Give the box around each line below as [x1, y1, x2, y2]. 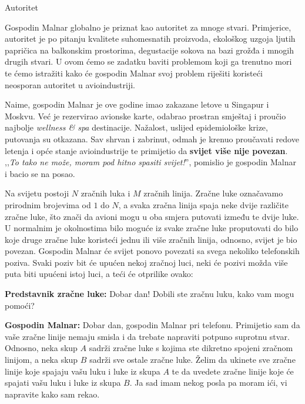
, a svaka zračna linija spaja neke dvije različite [118, 198, 289, 211]
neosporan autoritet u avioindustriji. [5, 78, 135, 91]
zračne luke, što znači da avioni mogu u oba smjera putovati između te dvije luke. [5, 210, 299, 222]
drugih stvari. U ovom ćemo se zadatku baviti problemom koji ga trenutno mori [5, 55, 292, 68]
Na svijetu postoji [5, 187, 69, 199]
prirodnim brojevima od [5, 198, 91, 211]
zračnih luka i [81, 187, 130, 199]
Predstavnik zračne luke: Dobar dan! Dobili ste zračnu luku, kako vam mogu [5, 288, 294, 300]
